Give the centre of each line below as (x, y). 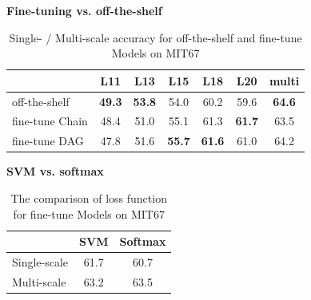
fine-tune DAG (48, 141)
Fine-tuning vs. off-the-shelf (84, 10)
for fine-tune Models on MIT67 (89, 213)
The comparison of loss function (89, 198)
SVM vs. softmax (55, 171)
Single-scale (40, 262)
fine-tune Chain (50, 121)
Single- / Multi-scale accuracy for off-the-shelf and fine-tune (155, 37)
